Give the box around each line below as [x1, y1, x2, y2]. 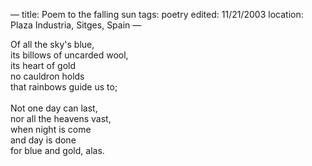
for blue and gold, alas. [10, 145, 105, 156]
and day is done [10, 134, 77, 146]
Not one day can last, [10, 102, 98, 114]
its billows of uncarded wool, [10, 49, 129, 61]
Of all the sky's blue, [10, 39, 95, 50]
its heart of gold [10, 60, 77, 71]
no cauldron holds [10, 70, 85, 82]
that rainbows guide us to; [10, 81, 118, 93]
